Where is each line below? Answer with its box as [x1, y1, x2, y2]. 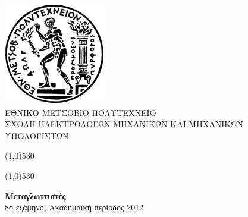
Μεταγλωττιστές [5, 189, 66, 202]
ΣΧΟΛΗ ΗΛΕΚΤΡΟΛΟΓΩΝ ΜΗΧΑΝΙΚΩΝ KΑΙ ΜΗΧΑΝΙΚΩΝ [5, 118, 243, 130]
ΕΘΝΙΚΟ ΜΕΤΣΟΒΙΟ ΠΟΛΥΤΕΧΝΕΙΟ [5, 106, 156, 118]
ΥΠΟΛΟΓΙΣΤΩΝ [5, 129, 69, 141]
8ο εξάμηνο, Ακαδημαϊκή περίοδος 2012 [5, 201, 144, 213]
